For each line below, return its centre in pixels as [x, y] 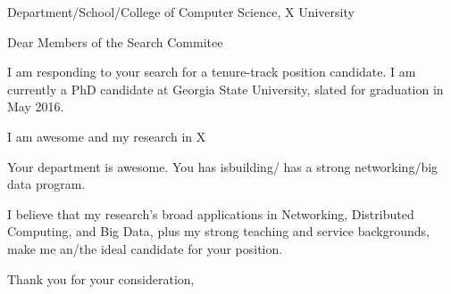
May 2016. [36, 106]
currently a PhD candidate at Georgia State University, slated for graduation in [225, 89]
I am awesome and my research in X [107, 136]
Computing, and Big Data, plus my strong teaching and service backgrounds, [218, 231]
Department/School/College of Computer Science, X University [181, 12]
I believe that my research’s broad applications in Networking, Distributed [211, 213]
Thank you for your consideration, [101, 278]
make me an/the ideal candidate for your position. [145, 248]
